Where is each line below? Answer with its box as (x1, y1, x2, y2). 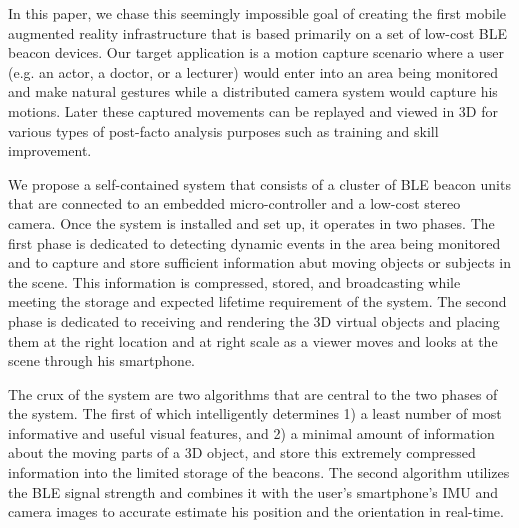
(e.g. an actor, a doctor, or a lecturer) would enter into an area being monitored (8, 61, 498, 82)
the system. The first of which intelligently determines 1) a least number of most (8, 403, 502, 424)
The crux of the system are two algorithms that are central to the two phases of (8, 383, 498, 404)
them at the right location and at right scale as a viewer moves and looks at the (8, 330, 498, 351)
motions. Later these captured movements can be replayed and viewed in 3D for (8, 100, 498, 121)
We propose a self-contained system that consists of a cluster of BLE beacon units (8, 173, 511, 194)
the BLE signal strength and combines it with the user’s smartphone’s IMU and (8, 481, 499, 502)
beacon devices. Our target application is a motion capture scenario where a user (8, 42, 504, 63)
